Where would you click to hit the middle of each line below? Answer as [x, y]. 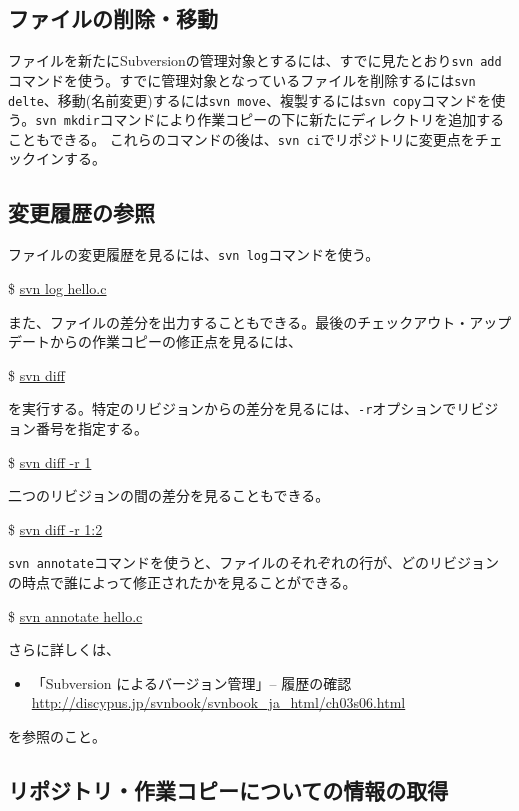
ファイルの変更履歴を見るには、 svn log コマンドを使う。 [194, 254]
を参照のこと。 [57, 735]
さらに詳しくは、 [64, 649]
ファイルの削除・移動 [113, 18]
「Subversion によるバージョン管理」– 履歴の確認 [191, 682]
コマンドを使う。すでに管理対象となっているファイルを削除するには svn [242, 79]
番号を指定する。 [91, 427]
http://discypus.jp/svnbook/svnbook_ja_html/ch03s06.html [218, 702]
